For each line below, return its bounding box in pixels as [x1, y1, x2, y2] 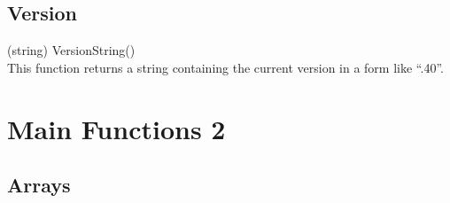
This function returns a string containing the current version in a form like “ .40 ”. [7, 58, 444, 76]
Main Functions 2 [7, 110, 226, 146]
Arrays [7, 171, 71, 199]
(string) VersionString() [7, 41, 136, 59]
